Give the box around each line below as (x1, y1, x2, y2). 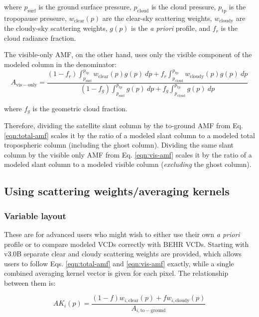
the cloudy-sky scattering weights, (4, 23, 108, 33)
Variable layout (4, 209, 66, 222)
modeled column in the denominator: (4, 59, 117, 70)
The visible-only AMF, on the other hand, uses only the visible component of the (4, 49, 252, 60)
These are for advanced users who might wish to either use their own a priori (4, 229, 240, 239)
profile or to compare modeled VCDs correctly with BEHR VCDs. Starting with (4, 238, 249, 249)
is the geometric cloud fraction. (32, 103, 128, 113)
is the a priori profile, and (131, 23, 211, 33)
